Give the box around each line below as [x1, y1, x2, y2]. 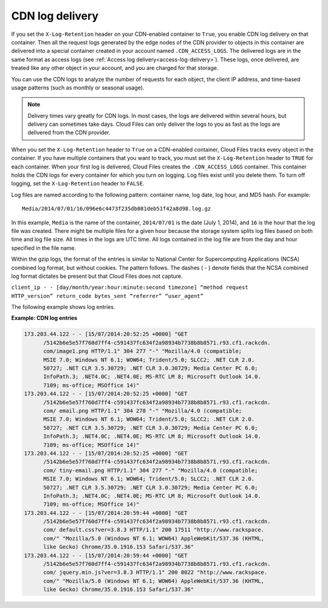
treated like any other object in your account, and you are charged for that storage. [11, 64, 219, 72]
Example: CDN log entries [11, 314, 78, 322]
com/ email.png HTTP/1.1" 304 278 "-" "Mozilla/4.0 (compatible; [43, 407, 242, 414]
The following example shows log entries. [11, 303, 115, 311]
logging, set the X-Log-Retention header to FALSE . [11, 180, 145, 187]
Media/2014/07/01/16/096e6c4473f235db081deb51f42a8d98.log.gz [22, 206, 211, 212]
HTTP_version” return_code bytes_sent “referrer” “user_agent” [11, 292, 203, 299]
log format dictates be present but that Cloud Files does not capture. [11, 272, 183, 280]
